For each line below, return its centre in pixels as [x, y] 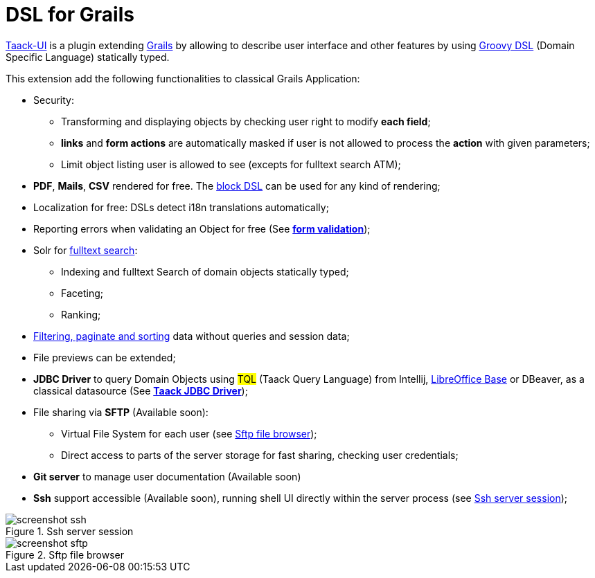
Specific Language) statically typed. [88, 57]
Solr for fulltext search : [86, 250]
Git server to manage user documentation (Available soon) [167, 476]
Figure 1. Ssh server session [70, 531]
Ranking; [81, 314]
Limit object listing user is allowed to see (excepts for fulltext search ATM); [231, 164]
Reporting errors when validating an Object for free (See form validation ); [202, 228]
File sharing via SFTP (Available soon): [121, 412]
